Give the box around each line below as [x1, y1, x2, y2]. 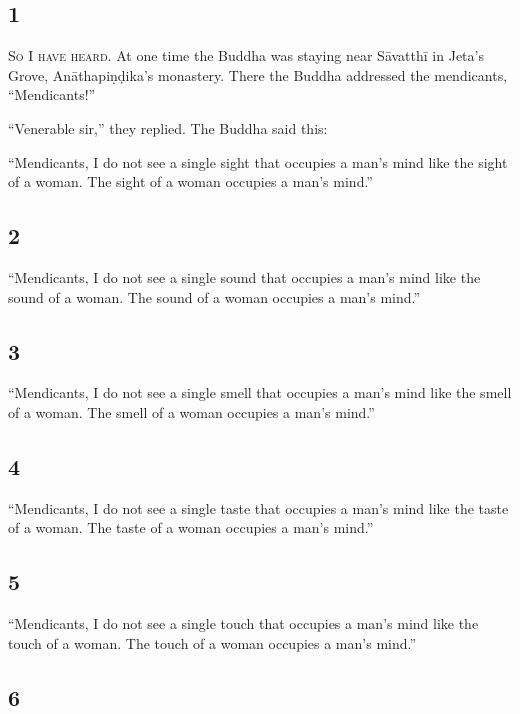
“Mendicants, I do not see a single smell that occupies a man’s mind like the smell [8, 382, 512, 403]
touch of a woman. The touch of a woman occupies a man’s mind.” [8, 632, 417, 653]
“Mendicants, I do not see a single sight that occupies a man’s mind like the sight [8, 151, 508, 172]
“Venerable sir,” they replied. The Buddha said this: [8, 117, 328, 138]
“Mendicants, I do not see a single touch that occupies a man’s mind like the [8, 613, 479, 634]
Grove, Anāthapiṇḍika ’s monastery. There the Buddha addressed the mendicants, [8, 64, 508, 85]
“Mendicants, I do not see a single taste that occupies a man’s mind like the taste [8, 497, 509, 518]
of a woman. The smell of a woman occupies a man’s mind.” [8, 401, 375, 422]
